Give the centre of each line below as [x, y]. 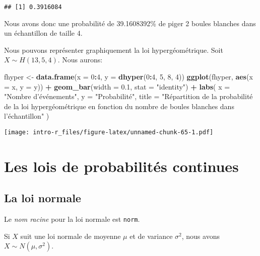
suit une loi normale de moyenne [71, 236]
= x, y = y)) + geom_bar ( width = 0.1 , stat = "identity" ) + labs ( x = [117, 86]
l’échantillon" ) [27, 116]
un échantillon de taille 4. [43, 33]
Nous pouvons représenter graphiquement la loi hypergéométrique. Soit [114, 50]
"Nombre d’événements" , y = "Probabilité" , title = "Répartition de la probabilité [128, 96]
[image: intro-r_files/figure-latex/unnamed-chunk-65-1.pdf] [109, 132]
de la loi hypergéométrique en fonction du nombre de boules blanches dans [119, 106]
